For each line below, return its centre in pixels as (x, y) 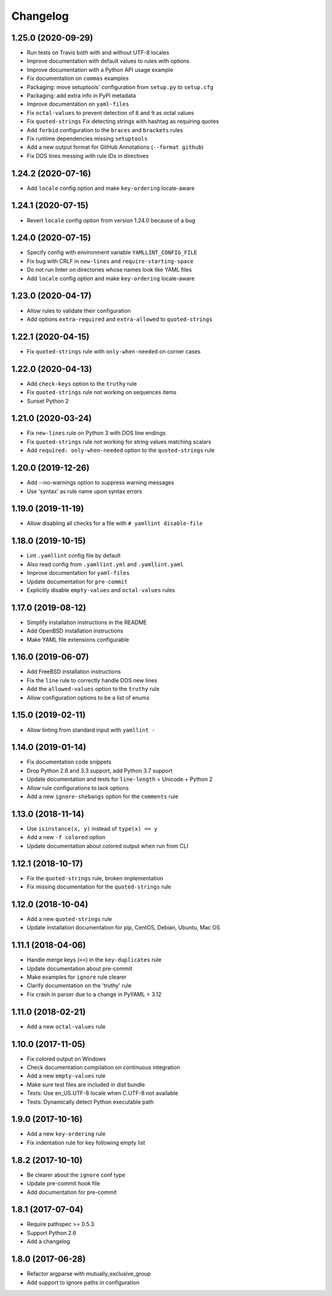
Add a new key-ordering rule (66, 1134)
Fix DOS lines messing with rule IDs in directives (88, 156)
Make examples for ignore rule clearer (77, 977)
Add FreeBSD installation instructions (74, 672)
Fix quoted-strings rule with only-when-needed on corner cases (114, 351)
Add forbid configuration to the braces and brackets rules (105, 130)
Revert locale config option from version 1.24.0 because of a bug (111, 220)
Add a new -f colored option (66, 837)
